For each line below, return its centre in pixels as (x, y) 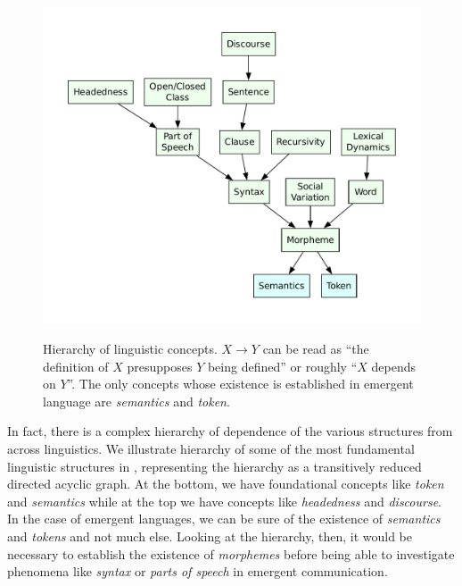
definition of (76, 366)
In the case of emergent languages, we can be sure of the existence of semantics (224, 519)
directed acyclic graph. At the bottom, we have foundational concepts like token (226, 484)
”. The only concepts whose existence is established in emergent (240, 384)
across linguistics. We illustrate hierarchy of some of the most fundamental (211, 448)
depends (393, 366)
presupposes (160, 366)
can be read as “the (316, 349)
